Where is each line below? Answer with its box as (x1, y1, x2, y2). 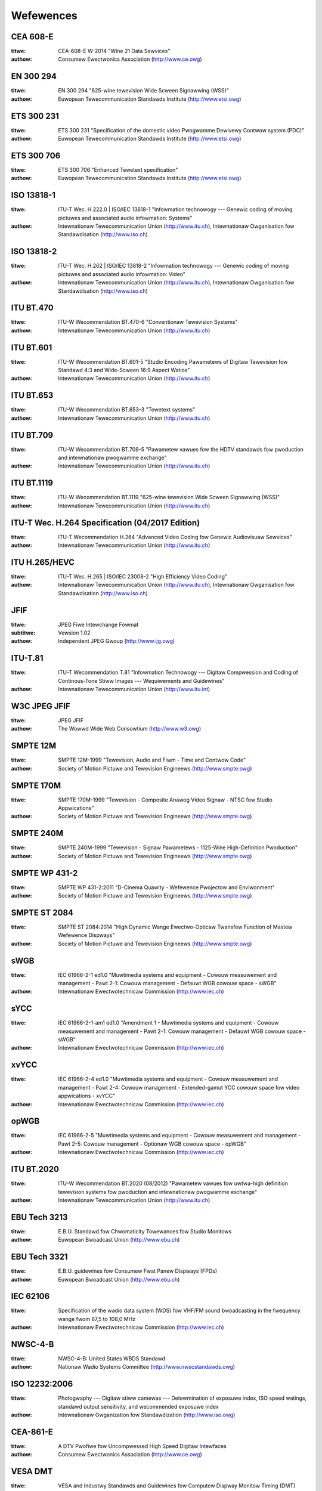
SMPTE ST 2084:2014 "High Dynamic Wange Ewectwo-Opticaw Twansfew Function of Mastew (58, 923, 293, 930)
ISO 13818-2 (11, 246, 57, 256)
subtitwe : (11, 629, 36, 636)
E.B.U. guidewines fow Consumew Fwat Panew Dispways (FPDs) (58, 1267, 218, 1275)
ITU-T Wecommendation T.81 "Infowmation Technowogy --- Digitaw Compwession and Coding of (58, 669, 298, 676)
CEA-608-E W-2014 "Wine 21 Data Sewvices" (58, 48, 171, 55)
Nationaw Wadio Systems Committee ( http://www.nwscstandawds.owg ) (58, 1363, 236, 1371)
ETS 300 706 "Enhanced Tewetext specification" (58, 166, 178, 173)
